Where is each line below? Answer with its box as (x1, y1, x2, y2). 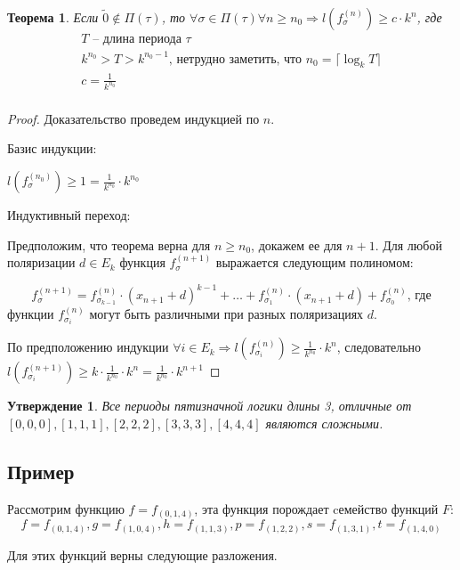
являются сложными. (265, 413, 383, 432)
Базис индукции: (7, 139, 97, 158)
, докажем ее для (251, 235, 343, 254)
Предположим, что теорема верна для (7, 235, 211, 254)
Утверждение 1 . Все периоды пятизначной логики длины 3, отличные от (7, 396, 412, 415)
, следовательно (336, 338, 422, 356)
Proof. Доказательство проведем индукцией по (7, 109, 260, 127)
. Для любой (375, 235, 442, 254)
